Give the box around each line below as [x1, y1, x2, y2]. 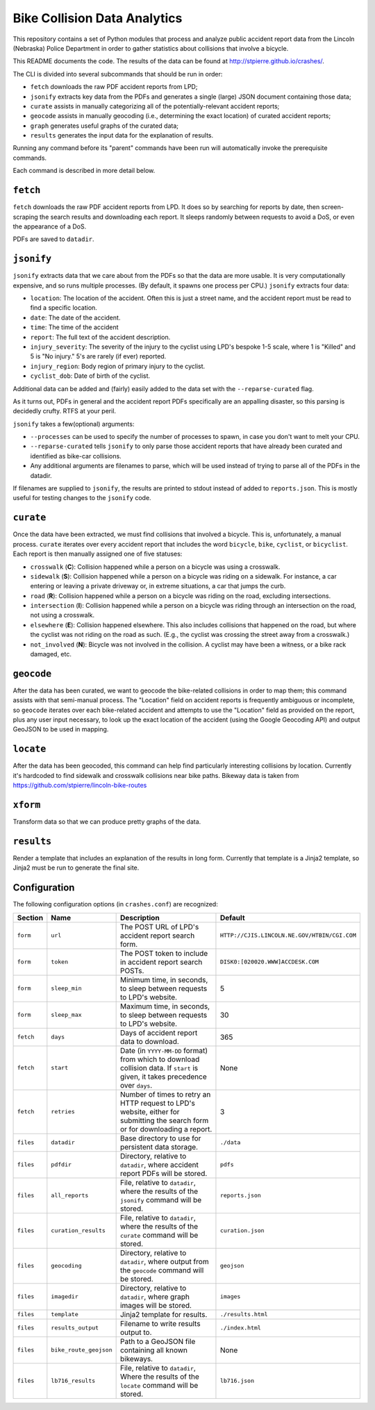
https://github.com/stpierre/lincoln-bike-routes [12, 781, 147, 790]
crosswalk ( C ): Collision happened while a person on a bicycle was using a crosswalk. [30, 563, 281, 571]
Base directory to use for [119, 1133, 201, 1143]
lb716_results [51, 1377, 96, 1385]
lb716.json [219, 1377, 255, 1385]
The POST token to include [119, 948, 208, 958]
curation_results [51, 1227, 106, 1234]
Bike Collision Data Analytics [12, 10, 183, 26]
